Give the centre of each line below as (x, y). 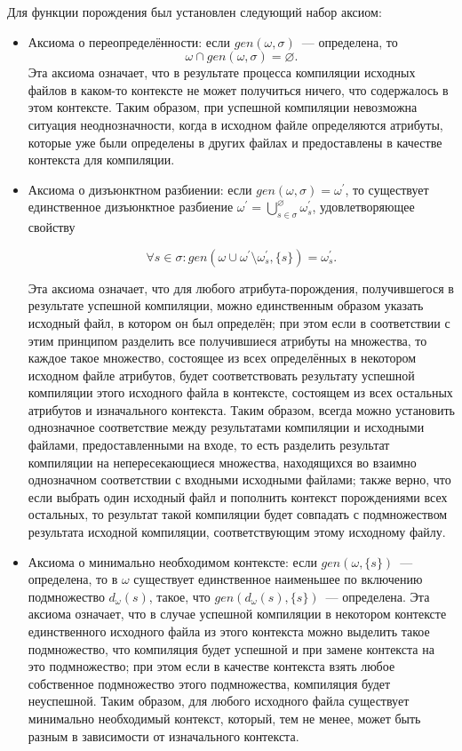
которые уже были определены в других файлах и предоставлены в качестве (235, 142)
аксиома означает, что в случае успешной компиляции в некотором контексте (237, 614)
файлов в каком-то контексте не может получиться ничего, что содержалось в (238, 89)
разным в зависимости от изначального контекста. (163, 735)
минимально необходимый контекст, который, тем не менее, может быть (224, 718)
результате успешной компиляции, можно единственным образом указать (226, 305)
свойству (52, 227)
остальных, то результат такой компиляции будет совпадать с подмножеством (238, 514)
